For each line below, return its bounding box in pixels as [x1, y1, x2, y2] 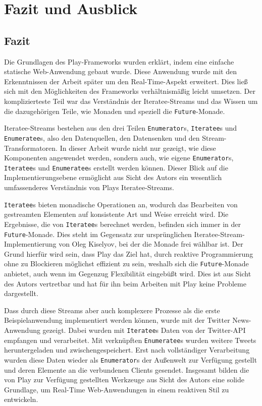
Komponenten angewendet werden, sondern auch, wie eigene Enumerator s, [4, 152, 234, 163]
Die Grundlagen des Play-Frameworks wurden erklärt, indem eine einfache [4, 56, 234, 67]
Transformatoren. [4, 142, 58, 153]
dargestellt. [4, 288, 38, 299]
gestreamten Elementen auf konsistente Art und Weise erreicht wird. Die [4, 209, 229, 219]
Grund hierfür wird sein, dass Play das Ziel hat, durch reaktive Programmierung [4, 248, 253, 259]
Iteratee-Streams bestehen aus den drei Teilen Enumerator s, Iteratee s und [4, 123, 237, 133]
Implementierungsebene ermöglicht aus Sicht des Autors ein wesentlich [4, 172, 222, 183]
